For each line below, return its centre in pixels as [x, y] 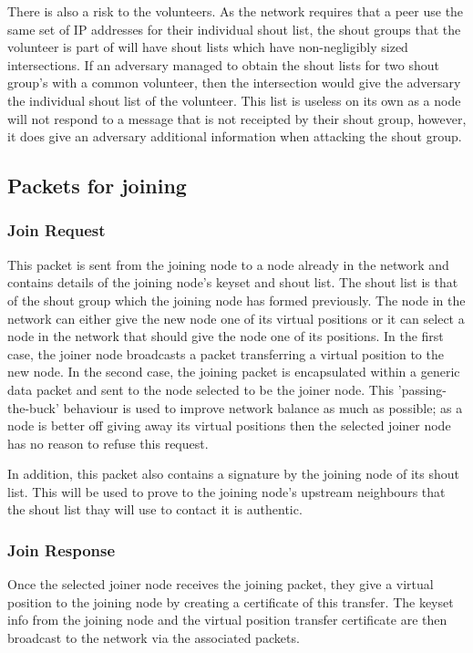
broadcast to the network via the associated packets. [154, 638]
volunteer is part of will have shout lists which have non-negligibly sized [208, 47]
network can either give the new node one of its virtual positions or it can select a [236, 318]
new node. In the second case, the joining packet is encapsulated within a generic [234, 372]
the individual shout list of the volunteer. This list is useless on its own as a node [234, 100]
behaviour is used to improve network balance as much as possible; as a [263, 407]
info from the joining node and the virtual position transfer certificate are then [227, 620]
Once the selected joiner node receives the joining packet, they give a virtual [221, 584]
